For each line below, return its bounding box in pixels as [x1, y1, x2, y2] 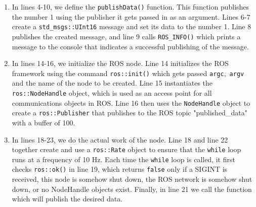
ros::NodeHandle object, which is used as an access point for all [12, 88, 212, 98]
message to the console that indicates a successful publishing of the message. [12, 41, 249, 51]
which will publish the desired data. [12, 193, 123, 204]
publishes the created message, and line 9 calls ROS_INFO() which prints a [12, 31, 241, 41]
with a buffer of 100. [12, 117, 75, 127]
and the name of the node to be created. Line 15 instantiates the [12, 78, 213, 88]
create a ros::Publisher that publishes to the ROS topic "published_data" [12, 107, 247, 118]
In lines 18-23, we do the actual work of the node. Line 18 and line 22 [12, 134, 228, 145]
